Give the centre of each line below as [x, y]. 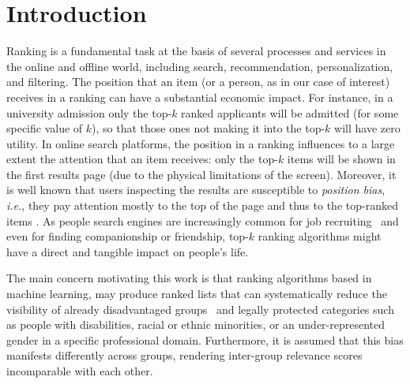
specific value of [45, 128]
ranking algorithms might [320, 236]
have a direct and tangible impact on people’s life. [128, 251]
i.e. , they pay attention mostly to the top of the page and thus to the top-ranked [202, 205]
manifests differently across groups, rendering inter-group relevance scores [184, 355]
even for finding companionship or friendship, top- [128, 236]
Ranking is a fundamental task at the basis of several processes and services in [196, 51]
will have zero [367, 128]
